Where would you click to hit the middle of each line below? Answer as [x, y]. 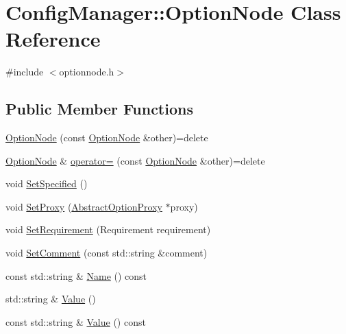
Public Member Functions [99, 109]
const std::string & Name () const [76, 275]
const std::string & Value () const [76, 321]
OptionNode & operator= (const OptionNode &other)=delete [135, 160]
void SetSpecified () [47, 183]
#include [25, 72]
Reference [53, 39]
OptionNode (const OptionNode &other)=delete [107, 138]
